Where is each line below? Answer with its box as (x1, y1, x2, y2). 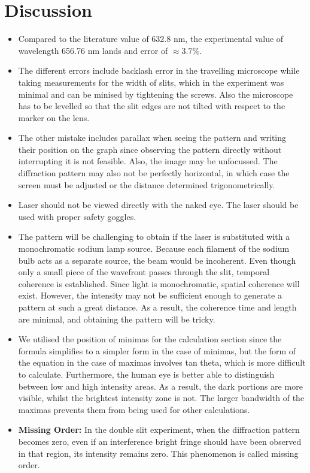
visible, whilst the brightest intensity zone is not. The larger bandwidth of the (18, 391, 305, 404)
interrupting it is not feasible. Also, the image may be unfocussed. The (18, 155, 278, 167)
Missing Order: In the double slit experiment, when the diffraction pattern (18, 423, 300, 436)
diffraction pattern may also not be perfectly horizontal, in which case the (18, 167, 290, 179)
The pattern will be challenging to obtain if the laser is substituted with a (18, 230, 290, 243)
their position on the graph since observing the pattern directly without (18, 143, 282, 155)
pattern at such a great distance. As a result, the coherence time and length (18, 301, 297, 313)
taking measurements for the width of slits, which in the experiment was (18, 76, 284, 88)
